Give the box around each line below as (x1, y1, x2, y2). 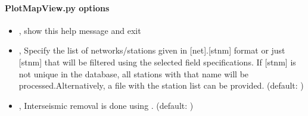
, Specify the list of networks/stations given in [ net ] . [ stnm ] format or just (18, 44, 285, 57)
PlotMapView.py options (5, 1, 110, 14)
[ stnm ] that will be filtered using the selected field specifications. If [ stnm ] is (18, 55, 296, 68)
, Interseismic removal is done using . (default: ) (18, 99, 194, 111)
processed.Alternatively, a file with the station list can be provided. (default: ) (18, 79, 304, 92)
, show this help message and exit (18, 24, 141, 36)
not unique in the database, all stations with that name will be (18, 67, 249, 80)
